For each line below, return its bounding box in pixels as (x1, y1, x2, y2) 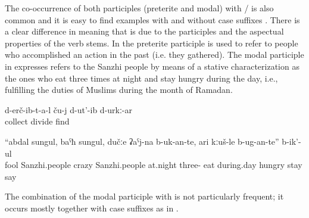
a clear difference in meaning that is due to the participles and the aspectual (5, 25, 284, 38)
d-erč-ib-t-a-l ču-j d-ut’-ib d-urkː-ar (5, 103, 133, 116)
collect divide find (5, 115, 70, 127)
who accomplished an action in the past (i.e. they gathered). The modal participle (5, 48, 304, 61)
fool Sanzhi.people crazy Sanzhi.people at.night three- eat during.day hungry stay (5, 158, 302, 171)
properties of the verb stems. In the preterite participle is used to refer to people (5, 36, 298, 49)
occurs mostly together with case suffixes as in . (5, 201, 179, 214)
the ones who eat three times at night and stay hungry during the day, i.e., (5, 71, 278, 84)
